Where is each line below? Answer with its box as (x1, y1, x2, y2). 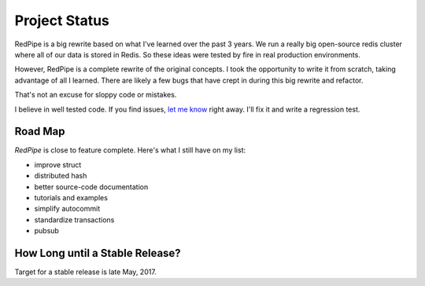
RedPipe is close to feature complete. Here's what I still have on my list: (14, 145, 246, 155)
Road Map (14, 125, 66, 138)
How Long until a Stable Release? (14, 246, 181, 259)
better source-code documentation (34, 181, 149, 192)
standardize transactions (34, 214, 115, 224)
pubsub (34, 226, 59, 236)
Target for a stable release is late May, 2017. (14, 267, 157, 277)
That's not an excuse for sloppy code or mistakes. (14, 90, 177, 100)
